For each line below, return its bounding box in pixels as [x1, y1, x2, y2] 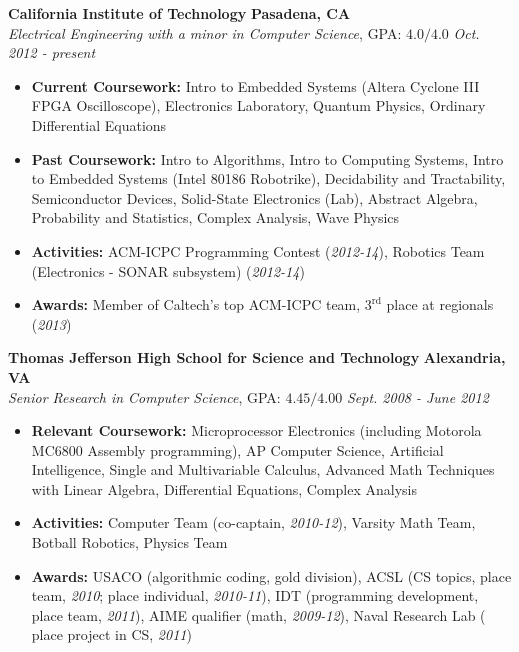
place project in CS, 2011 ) [31, 624, 192, 645]
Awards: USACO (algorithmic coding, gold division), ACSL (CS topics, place [31, 565, 512, 586]
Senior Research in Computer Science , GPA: [8, 386, 281, 407]
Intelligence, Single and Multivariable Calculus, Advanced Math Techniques [31, 459, 495, 480]
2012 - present [8, 42, 96, 63]
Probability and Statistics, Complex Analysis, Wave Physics [31, 207, 400, 228]
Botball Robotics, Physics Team [31, 532, 228, 553]
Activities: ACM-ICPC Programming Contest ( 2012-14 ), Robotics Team [31, 240, 485, 261]
